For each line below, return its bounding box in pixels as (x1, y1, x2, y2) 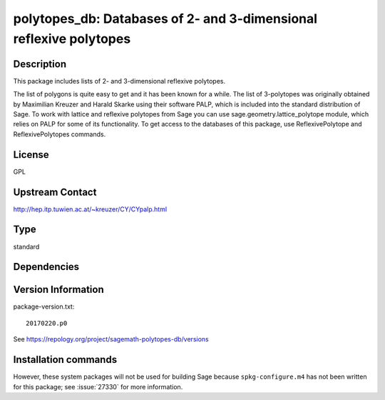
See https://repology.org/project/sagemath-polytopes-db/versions (13, 335, 210, 344)
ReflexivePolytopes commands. (13, 129, 106, 139)
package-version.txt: (13, 302, 75, 311)
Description (13, 58, 67, 70)
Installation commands (13, 354, 118, 366)
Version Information (13, 284, 104, 296)
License (13, 149, 49, 161)
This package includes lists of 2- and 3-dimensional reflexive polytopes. (13, 76, 226, 85)
